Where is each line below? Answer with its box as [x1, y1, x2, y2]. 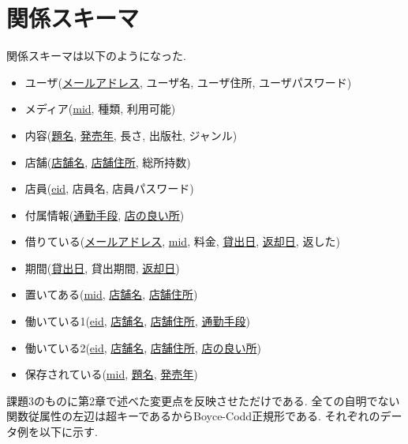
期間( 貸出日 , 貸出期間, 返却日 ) [24, 259, 180, 276]
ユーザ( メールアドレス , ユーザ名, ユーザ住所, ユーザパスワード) [24, 73, 352, 90]
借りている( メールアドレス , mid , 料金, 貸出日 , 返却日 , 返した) [24, 233, 340, 250]
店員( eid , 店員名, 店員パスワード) [24, 180, 194, 197]
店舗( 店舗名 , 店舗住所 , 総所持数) [24, 153, 191, 170]
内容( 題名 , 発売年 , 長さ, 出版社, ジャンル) [24, 126, 238, 143]
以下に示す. [39, 423, 98, 440]
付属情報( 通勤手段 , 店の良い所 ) [24, 206, 185, 223]
